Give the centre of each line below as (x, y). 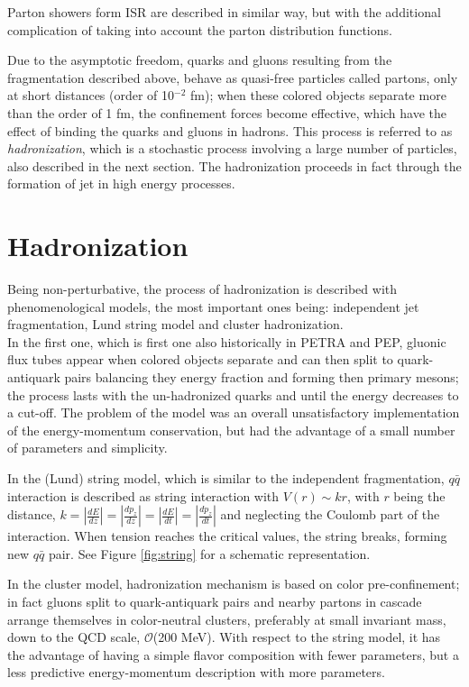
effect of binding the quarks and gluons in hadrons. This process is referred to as (230, 130)
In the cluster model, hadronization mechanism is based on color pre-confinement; (234, 584)
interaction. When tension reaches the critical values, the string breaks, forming (227, 536)
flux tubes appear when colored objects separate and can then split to (200, 359)
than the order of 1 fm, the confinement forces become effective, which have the (227, 112)
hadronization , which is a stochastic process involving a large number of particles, (232, 148)
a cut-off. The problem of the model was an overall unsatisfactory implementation (234, 412)
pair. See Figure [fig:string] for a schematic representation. (209, 553)
